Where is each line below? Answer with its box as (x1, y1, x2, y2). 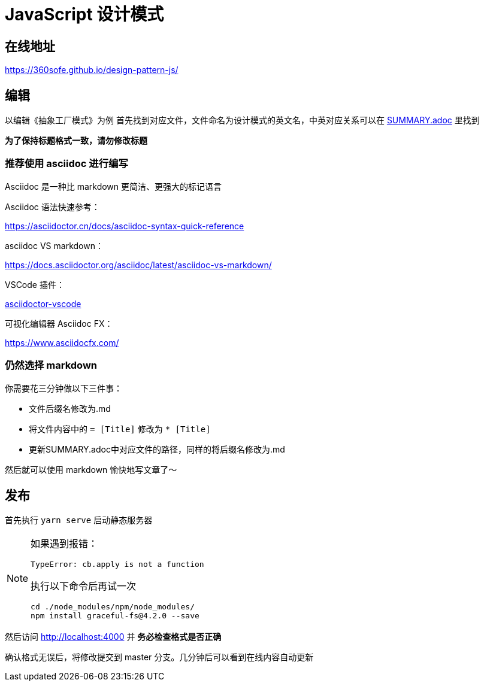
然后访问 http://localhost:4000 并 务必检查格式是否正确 (5, 632, 222, 642)
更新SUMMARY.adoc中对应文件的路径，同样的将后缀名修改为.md (29, 444, 285, 454)
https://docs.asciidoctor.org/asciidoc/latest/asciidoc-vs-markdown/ (5, 259, 272, 270)
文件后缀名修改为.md (29, 403, 111, 414)
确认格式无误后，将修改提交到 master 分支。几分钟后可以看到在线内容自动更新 (5, 652, 314, 663)
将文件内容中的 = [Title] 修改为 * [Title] (29, 423, 211, 434)
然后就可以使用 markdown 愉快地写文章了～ (5, 464, 177, 475)
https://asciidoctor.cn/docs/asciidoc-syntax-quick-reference (5, 220, 244, 231)
